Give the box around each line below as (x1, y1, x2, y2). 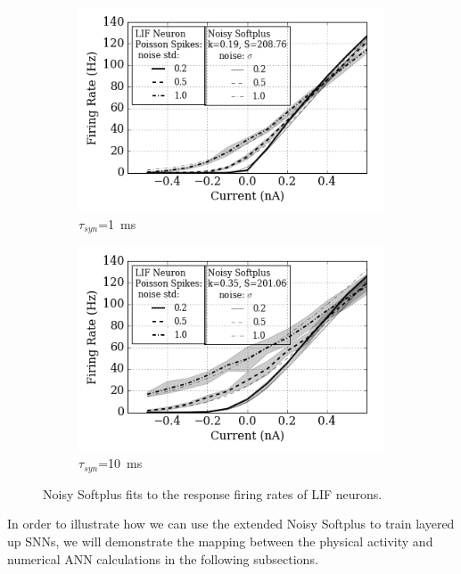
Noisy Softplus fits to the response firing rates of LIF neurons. (43, 484, 383, 503)
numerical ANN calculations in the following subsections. (7, 549, 318, 568)
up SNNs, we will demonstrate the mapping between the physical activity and (7, 531, 433, 550)
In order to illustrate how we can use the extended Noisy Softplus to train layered (7, 514, 455, 533)
